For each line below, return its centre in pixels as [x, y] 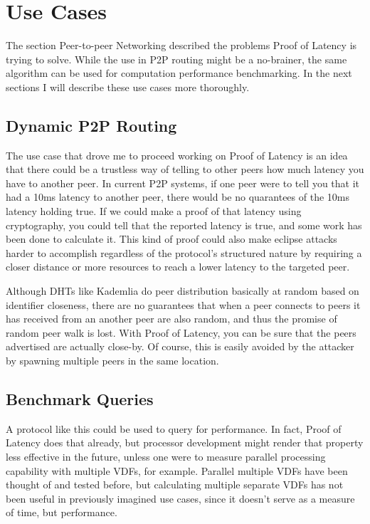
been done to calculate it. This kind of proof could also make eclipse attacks [171, 239]
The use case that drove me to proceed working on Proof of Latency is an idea [177, 155]
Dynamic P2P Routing [91, 125]
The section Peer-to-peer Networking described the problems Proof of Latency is [181, 45]
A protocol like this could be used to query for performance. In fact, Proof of [174, 428]
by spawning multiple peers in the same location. [112, 361]
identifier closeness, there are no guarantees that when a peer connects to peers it [183, 304]
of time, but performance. [62, 512]
